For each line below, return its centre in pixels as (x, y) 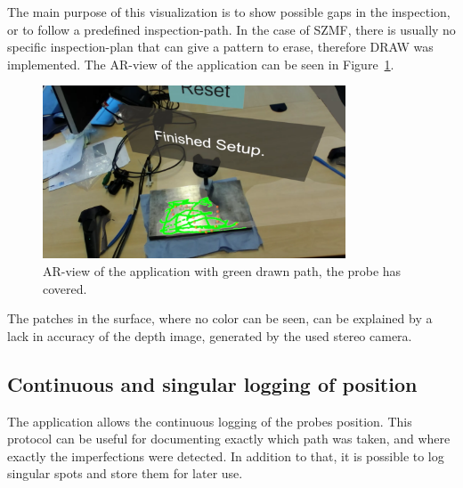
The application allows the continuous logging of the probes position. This (210, 421)
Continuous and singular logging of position (212, 383)
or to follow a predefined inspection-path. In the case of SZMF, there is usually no (231, 29)
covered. (65, 288)
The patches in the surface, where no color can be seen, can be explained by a (220, 318)
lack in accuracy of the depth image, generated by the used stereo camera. (210, 335)
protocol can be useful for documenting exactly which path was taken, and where (229, 439)
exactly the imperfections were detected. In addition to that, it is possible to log (226, 455)
